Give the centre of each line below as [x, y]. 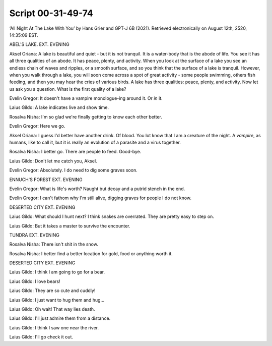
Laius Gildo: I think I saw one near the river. [54, 327]
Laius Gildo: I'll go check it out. [41, 337]
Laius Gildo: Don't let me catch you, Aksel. [53, 161]
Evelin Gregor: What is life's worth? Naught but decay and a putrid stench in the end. [97, 189]
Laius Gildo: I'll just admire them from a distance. [60, 318]
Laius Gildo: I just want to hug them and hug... [57, 300]
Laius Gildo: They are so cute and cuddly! [52, 291]
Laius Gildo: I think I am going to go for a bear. [57, 272]
